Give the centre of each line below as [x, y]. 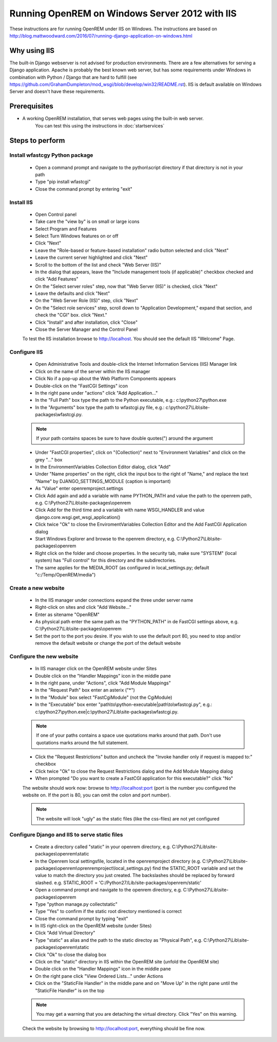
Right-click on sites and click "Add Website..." [83, 607]
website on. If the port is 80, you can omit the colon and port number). [97, 795]
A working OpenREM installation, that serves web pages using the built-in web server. [113, 119]
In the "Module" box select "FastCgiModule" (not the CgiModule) [104, 697]
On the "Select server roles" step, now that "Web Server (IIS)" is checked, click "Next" [126, 286]
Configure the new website [44, 656]
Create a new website [37, 588]
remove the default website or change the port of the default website [108, 643]
